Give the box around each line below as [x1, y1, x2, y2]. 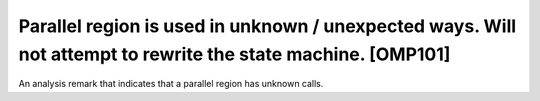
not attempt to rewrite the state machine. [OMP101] [18, 43, 451, 65]
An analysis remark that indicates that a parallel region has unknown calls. [18, 78, 324, 90]
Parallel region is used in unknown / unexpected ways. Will [18, 15, 517, 37]
